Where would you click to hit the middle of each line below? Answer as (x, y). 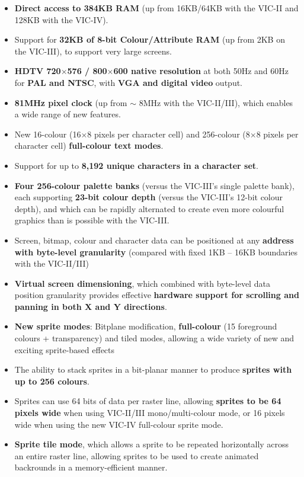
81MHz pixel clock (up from (71, 102)
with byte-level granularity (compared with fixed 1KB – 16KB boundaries (156, 252)
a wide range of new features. (68, 114)
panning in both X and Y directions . (91, 306)
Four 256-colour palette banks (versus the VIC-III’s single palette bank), (154, 185)
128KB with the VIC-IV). (61, 19)
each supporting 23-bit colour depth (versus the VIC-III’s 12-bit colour (149, 197)
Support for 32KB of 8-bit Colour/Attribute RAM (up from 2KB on (150, 39)
